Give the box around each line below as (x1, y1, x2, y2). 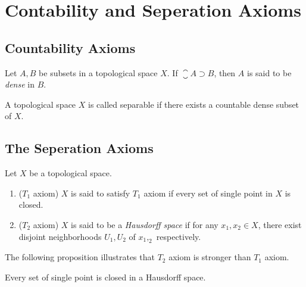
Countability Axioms (5, 38, 136, 57)
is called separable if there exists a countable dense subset (88, 98, 299, 110)
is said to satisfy (71, 186, 130, 199)
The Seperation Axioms (5, 139, 154, 157)
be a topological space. (29, 167, 112, 179)
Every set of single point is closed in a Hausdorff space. (5, 270, 206, 283)
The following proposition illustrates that (5, 251, 155, 263)
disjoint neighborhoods (18, 230, 102, 242)
